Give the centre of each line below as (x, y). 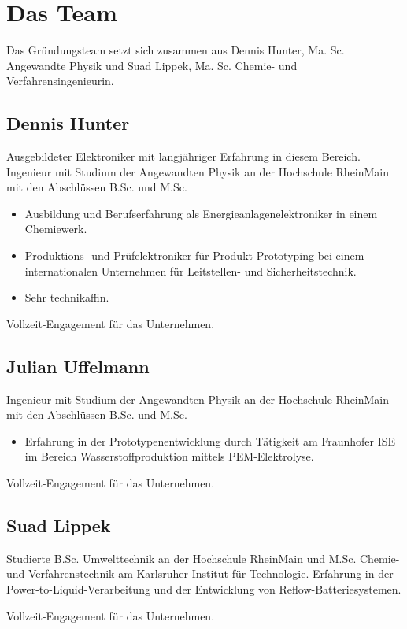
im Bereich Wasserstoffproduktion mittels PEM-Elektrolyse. (169, 456)
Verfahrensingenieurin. (60, 81)
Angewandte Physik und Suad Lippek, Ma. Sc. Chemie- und (152, 65)
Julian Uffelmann (78, 366)
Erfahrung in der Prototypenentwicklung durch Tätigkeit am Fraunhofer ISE (210, 440)
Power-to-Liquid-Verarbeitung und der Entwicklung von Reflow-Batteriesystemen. (204, 589)
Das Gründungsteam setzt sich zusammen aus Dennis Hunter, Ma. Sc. (176, 50)
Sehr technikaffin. (67, 297)
